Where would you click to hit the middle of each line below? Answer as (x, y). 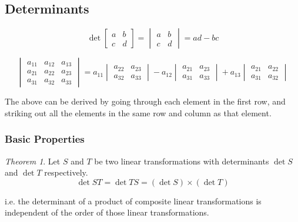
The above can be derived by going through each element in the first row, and (145, 101)
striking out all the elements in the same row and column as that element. (138, 112)
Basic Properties (45, 139)
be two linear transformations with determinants (182, 161)
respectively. (66, 172)
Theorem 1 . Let (33, 161)
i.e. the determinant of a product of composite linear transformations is (133, 201)
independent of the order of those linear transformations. (107, 212)
